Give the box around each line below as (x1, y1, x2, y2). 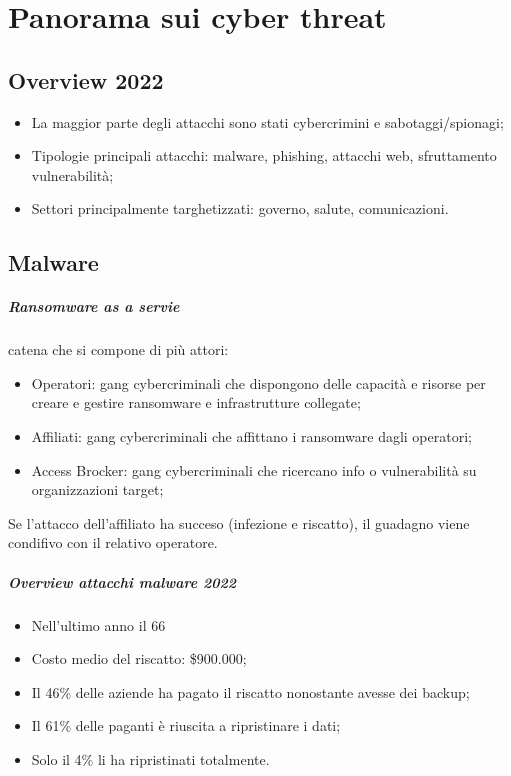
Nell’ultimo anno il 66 (31, 614, 166, 635)
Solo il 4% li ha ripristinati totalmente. (31, 748, 270, 769)
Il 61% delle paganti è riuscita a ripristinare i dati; (31, 715, 341, 736)
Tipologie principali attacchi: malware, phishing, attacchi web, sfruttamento (31, 145, 497, 166)
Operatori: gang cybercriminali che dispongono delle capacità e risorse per (31, 372, 486, 393)
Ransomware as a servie (8, 296, 180, 317)
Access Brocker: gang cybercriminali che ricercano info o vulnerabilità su (31, 459, 477, 480)
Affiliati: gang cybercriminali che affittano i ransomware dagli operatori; (31, 426, 472, 447)
